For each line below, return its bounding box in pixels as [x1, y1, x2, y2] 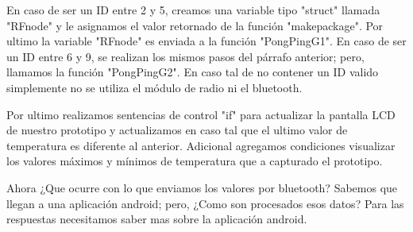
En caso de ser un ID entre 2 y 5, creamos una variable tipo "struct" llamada [6, 2, 380, 17]
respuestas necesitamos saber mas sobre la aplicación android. [6, 211, 307, 227]
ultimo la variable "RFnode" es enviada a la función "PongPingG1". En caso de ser [6, 33, 407, 49]
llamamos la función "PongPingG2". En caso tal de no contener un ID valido [6, 64, 379, 80]
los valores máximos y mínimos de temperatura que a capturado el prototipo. [6, 153, 383, 169]
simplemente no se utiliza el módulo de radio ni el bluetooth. [6, 79, 303, 95]
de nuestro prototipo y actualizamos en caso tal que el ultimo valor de [6, 122, 348, 138]
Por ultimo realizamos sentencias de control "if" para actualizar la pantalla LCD [6, 106, 396, 122]
